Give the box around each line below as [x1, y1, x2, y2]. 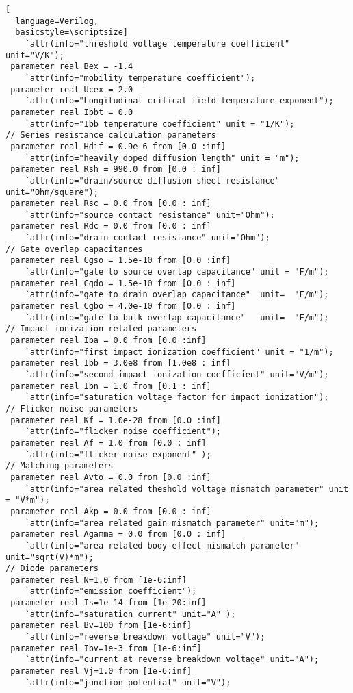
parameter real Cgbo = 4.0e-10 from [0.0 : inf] [10, 301, 236, 312]
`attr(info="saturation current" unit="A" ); [25, 609, 236, 619]
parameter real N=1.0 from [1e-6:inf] [10, 575, 187, 585]
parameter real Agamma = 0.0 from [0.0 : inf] [10, 529, 226, 540]
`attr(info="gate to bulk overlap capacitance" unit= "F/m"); [25, 312, 329, 323]
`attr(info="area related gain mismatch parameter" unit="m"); [25, 518, 319, 528]
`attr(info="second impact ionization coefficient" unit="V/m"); [25, 370, 329, 379]
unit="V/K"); [5, 50, 64, 60]
